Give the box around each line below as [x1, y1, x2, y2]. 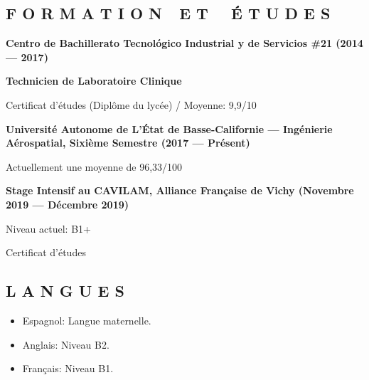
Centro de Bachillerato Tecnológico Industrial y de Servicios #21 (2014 [6, 36, 363, 51]
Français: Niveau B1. [22, 361, 114, 376]
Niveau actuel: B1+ [6, 221, 91, 236]
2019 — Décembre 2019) [6, 196, 129, 211]
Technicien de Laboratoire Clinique [6, 73, 182, 88]
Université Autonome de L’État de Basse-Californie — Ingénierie [6, 121, 333, 136]
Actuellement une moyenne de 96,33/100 [6, 159, 183, 174]
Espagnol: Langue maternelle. [22, 312, 151, 327]
